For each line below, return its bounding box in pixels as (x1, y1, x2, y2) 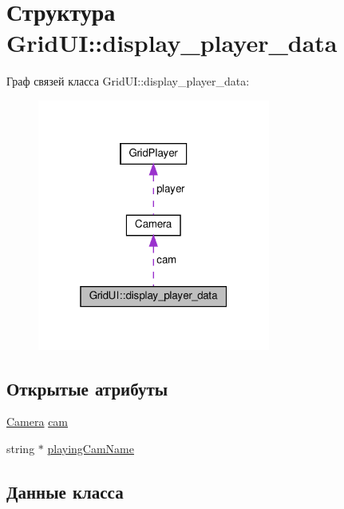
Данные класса (6, 479, 124, 503)
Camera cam (6, 413, 69, 430)
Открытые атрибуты (6, 376, 168, 400)
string (6, 439, 35, 456)
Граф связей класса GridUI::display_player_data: (6, 73, 250, 89)
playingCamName (47, 439, 134, 456)
